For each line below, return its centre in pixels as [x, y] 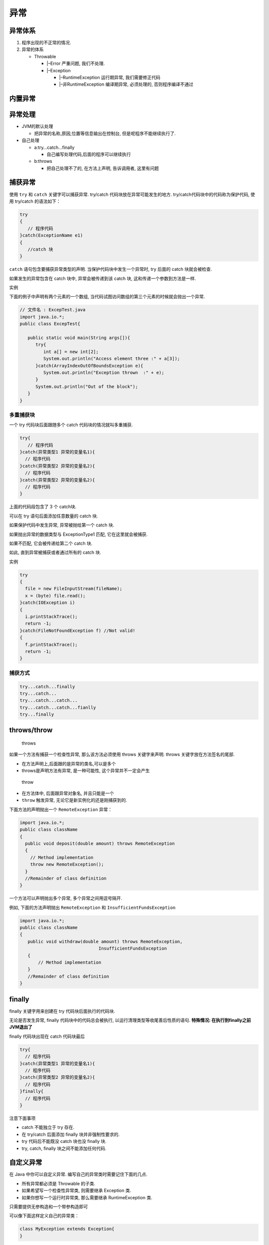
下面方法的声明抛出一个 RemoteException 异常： [61, 809]
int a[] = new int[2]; [71, 352]
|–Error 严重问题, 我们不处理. [76, 63]
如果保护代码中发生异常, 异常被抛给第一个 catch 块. [62, 525]
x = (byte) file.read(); [55, 596]
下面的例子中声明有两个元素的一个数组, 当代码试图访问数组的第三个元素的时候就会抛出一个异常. [107, 297]
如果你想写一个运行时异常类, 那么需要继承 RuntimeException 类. [87, 1197]
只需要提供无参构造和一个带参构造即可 [49, 1206]
